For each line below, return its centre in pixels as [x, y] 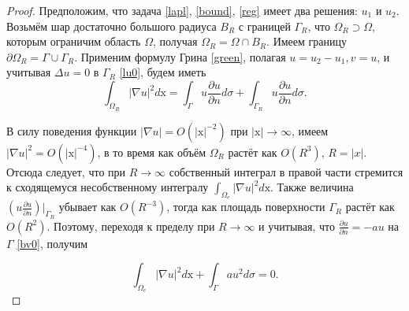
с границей [264, 26]
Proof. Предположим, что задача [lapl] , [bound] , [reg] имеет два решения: [182, 10]
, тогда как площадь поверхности [246, 207]
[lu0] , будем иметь [163, 72]
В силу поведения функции [72, 130]
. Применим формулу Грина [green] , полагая [180, 56]
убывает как [87, 207]
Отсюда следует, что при [66, 171]
